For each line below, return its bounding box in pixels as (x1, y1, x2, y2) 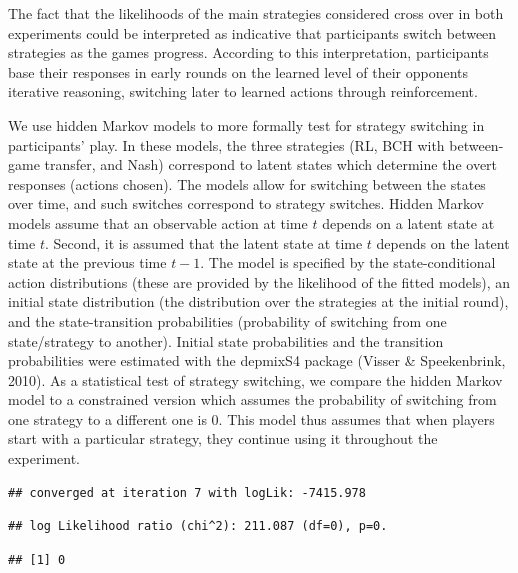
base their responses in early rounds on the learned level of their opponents (8, 61, 468, 82)
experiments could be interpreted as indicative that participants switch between (8, 22, 497, 43)
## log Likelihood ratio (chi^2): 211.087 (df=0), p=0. (8, 519, 388, 534)
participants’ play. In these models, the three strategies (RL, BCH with (8, 134, 445, 155)
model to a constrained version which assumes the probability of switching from (8, 389, 497, 410)
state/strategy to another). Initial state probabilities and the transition (8, 330, 444, 351)
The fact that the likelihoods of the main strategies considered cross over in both (8, 3, 504, 23)
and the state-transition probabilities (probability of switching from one (8, 310, 447, 331)
